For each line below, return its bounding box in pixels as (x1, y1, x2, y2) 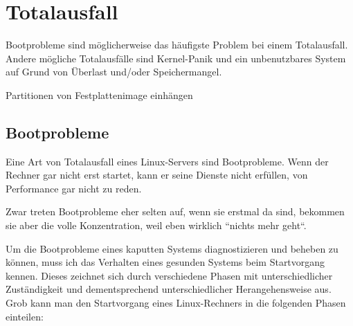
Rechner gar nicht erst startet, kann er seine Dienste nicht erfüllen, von (6, 167, 308, 182)
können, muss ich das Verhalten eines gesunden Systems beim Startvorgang (6, 255, 325, 269)
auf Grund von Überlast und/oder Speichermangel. (6, 64, 222, 79)
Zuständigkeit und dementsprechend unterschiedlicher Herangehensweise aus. (6, 282, 332, 296)
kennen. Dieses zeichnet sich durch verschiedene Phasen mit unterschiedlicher (6, 268, 333, 282)
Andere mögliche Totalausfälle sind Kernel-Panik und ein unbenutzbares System (6, 51, 346, 65)
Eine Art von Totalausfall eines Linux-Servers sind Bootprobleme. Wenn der (6, 154, 329, 168)
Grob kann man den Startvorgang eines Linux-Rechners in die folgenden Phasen (6, 296, 346, 310)
